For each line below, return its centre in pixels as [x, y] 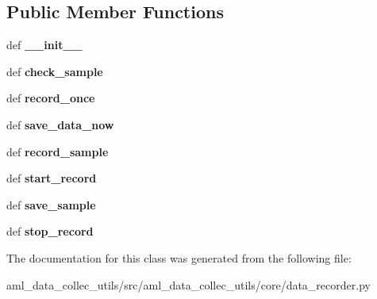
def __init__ [44, 45]
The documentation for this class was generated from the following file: [179, 257]
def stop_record [50, 231]
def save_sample [51, 204]
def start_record [52, 178]
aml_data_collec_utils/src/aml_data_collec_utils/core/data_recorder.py [188, 284]
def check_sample [55, 71]
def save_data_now [60, 124]
